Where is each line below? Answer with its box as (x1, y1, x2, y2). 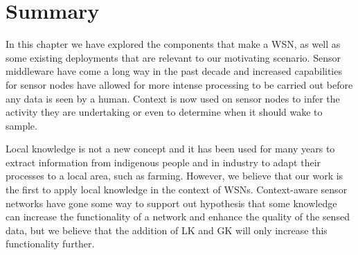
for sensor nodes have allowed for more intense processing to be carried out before (6, 77, 353, 91)
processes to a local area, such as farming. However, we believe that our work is (6, 168, 343, 183)
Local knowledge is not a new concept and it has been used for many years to (6, 141, 335, 156)
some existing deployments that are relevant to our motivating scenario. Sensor (6, 50, 341, 64)
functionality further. (6, 236, 95, 251)
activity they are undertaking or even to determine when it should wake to (6, 105, 323, 119)
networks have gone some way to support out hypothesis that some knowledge (6, 195, 337, 210)
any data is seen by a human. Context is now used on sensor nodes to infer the (6, 91, 340, 105)
